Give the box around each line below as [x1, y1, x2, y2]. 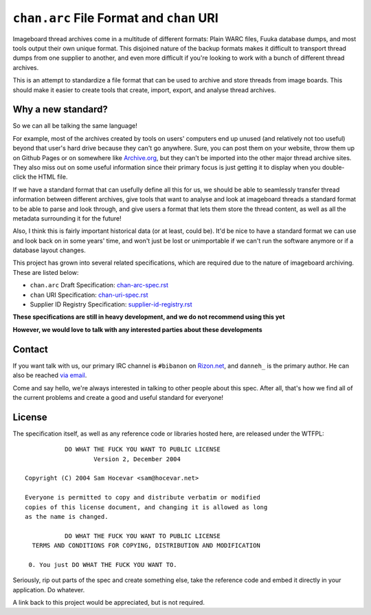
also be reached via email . [12, 371, 87, 379]
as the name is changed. [25, 513, 109, 520]
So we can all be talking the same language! [12, 122, 137, 130]
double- [322, 163, 345, 171]
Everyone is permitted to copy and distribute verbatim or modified [25, 493, 260, 502]
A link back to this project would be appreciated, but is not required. [12, 599, 205, 607]
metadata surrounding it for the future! [12, 214, 122, 223]
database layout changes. [12, 246, 86, 254]
